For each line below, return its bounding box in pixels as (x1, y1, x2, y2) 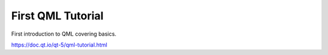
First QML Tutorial (11, 9, 104, 22)
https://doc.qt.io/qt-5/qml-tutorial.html (11, 41, 108, 48)
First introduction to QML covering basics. (11, 30, 117, 37)
